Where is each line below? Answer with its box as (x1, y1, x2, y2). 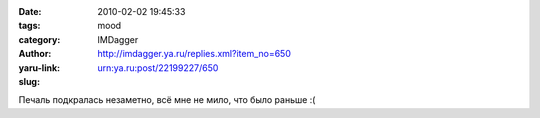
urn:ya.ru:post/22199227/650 (97, 61, 219, 74)
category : (18, 33, 61, 45)
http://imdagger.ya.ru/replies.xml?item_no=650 (97, 48, 292, 60)
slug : (18, 75, 40, 87)
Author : (18, 48, 52, 60)
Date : (18, 6, 42, 17)
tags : (18, 20, 41, 32)
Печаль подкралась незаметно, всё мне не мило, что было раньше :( (18, 94, 316, 106)
